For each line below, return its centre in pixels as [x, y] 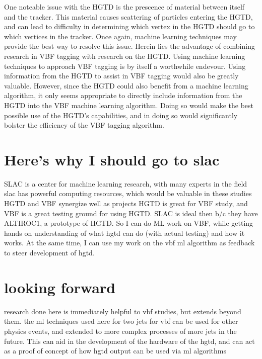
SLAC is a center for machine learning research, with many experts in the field [126, 183]
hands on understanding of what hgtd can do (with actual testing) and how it [124, 233]
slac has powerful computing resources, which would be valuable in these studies [128, 193]
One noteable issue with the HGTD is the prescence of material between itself [124, 7]
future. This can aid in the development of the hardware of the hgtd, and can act [129, 341]
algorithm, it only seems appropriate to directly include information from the [123, 95]
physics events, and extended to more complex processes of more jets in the [120, 331]
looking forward [60, 287]
